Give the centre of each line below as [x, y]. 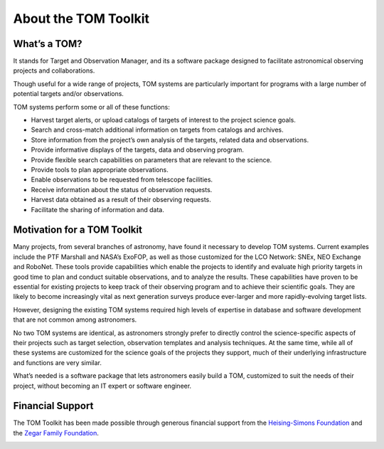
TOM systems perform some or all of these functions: [91, 107]
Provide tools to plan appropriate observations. [100, 169]
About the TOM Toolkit [81, 19]
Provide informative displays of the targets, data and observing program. [138, 150]
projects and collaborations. [54, 70]
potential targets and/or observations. [69, 94]
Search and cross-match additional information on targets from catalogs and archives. [157, 130]
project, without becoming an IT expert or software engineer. [102, 386]
